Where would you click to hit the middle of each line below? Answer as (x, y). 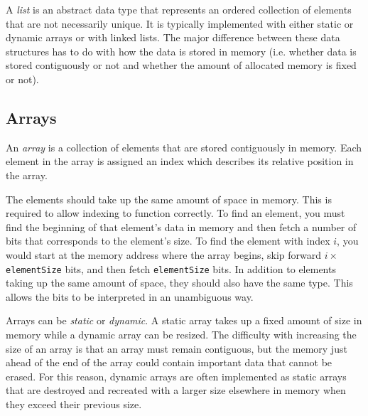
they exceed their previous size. (74, 404)
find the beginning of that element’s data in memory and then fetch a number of (181, 226)
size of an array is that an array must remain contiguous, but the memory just (177, 348)
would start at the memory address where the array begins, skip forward (164, 254)
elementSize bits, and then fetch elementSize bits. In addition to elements (171, 268)
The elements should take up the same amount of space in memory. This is (169, 199)
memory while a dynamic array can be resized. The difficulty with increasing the (181, 334)
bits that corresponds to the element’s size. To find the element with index (168, 241)
